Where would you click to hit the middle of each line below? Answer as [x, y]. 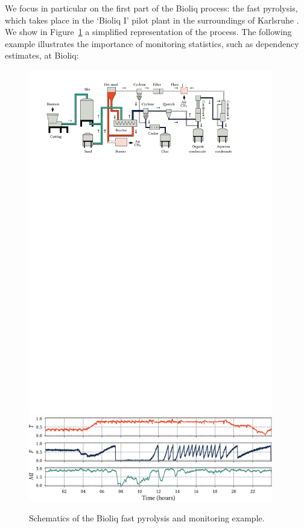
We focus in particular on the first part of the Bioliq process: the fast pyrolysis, [151, 8]
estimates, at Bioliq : [42, 55]
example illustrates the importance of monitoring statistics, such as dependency [152, 43]
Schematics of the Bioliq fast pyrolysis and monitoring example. [147, 518]
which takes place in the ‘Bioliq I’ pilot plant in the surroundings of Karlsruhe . [152, 20]
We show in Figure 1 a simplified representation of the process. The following [148, 32]
